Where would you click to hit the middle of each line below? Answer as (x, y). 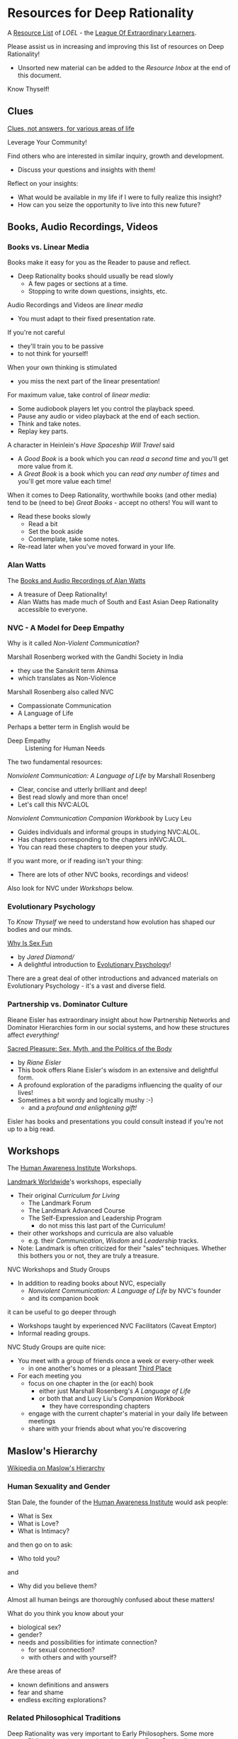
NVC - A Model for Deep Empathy (66, 628)
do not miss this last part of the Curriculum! (102, 1226)
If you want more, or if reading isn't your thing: (75, 861)
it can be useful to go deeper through (62, 1312)
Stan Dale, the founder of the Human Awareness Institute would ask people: (118, 1502)
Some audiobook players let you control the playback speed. (106, 409)
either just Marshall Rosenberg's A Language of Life (115, 1391)
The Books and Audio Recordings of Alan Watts (76, 580)
